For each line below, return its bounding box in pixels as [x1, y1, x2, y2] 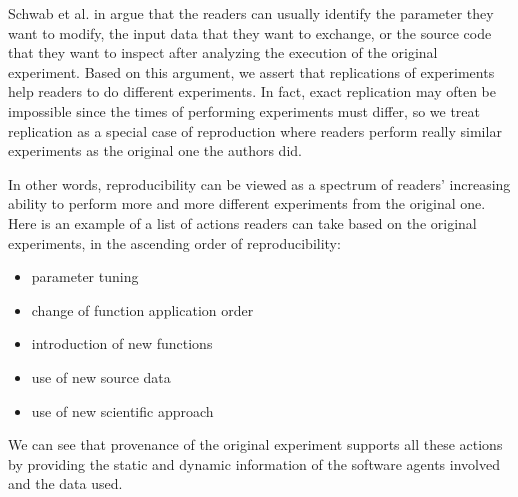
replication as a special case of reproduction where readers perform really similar [8, 120, 502, 141]
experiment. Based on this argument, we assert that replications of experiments [8, 61, 495, 82]
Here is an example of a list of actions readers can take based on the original [8, 212, 477, 233]
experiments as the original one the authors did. [8, 140, 302, 161]
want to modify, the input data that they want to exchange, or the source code [8, 22, 492, 43]
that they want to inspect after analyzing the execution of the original [8, 42, 438, 63]
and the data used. [8, 473, 123, 494]
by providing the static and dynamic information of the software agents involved [8, 453, 500, 474]
